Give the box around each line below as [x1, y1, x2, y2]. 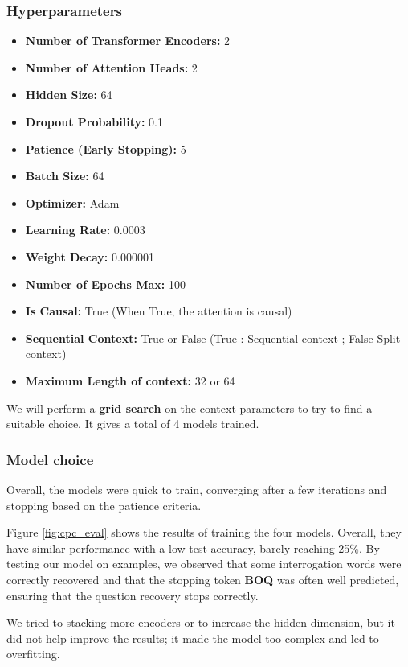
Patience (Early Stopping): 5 [25, 140, 186, 157]
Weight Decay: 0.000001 [25, 248, 154, 265]
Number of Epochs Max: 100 [25, 275, 186, 292]
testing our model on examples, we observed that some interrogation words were [6, 555, 402, 572]
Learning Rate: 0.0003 [25, 221, 145, 238]
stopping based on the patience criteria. [6, 496, 202, 513]
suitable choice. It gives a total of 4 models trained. [6, 415, 259, 432]
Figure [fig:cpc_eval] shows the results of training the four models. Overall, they [6, 524, 402, 541]
